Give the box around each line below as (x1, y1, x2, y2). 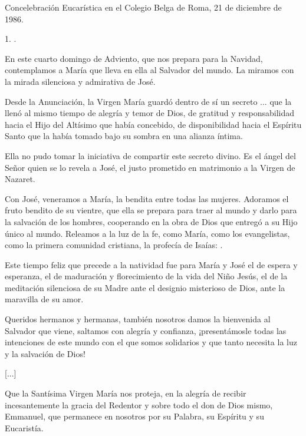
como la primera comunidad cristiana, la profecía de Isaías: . (5, 239, 223, 251)
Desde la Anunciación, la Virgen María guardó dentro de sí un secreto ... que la (5, 95, 292, 107)
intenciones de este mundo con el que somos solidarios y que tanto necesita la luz (5, 336, 297, 348)
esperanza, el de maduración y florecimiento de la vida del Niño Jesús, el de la (5, 270, 288, 282)
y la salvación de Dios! (5, 347, 85, 359)
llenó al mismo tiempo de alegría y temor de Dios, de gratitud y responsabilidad (5, 107, 295, 119)
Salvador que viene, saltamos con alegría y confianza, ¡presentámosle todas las (5, 324, 287, 336)
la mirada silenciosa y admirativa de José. (5, 75, 156, 87)
